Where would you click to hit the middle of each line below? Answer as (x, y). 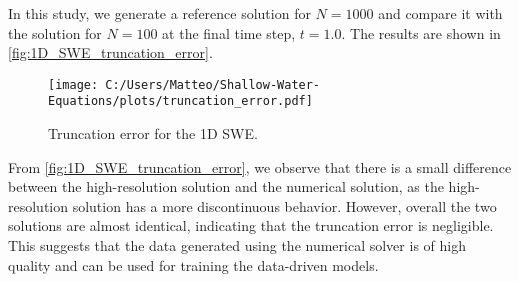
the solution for (55, 32)
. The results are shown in (421, 32)
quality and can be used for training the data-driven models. (193, 264)
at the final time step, (229, 32)
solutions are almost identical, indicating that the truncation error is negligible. (251, 225)
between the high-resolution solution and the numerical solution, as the (226, 186)
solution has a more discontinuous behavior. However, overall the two (284, 205)
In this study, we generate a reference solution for (159, 13)
